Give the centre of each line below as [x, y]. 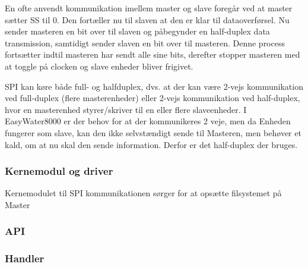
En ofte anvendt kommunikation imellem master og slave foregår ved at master [149, 8]
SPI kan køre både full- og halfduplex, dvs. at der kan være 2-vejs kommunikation [154, 86]
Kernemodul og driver [59, 171]
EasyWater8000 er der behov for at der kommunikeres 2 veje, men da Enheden [148, 121]
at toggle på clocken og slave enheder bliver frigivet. [99, 66]
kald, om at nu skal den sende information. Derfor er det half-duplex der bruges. [151, 144]
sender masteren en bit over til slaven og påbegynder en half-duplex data [137, 31]
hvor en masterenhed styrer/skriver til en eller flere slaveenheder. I [126, 109]
